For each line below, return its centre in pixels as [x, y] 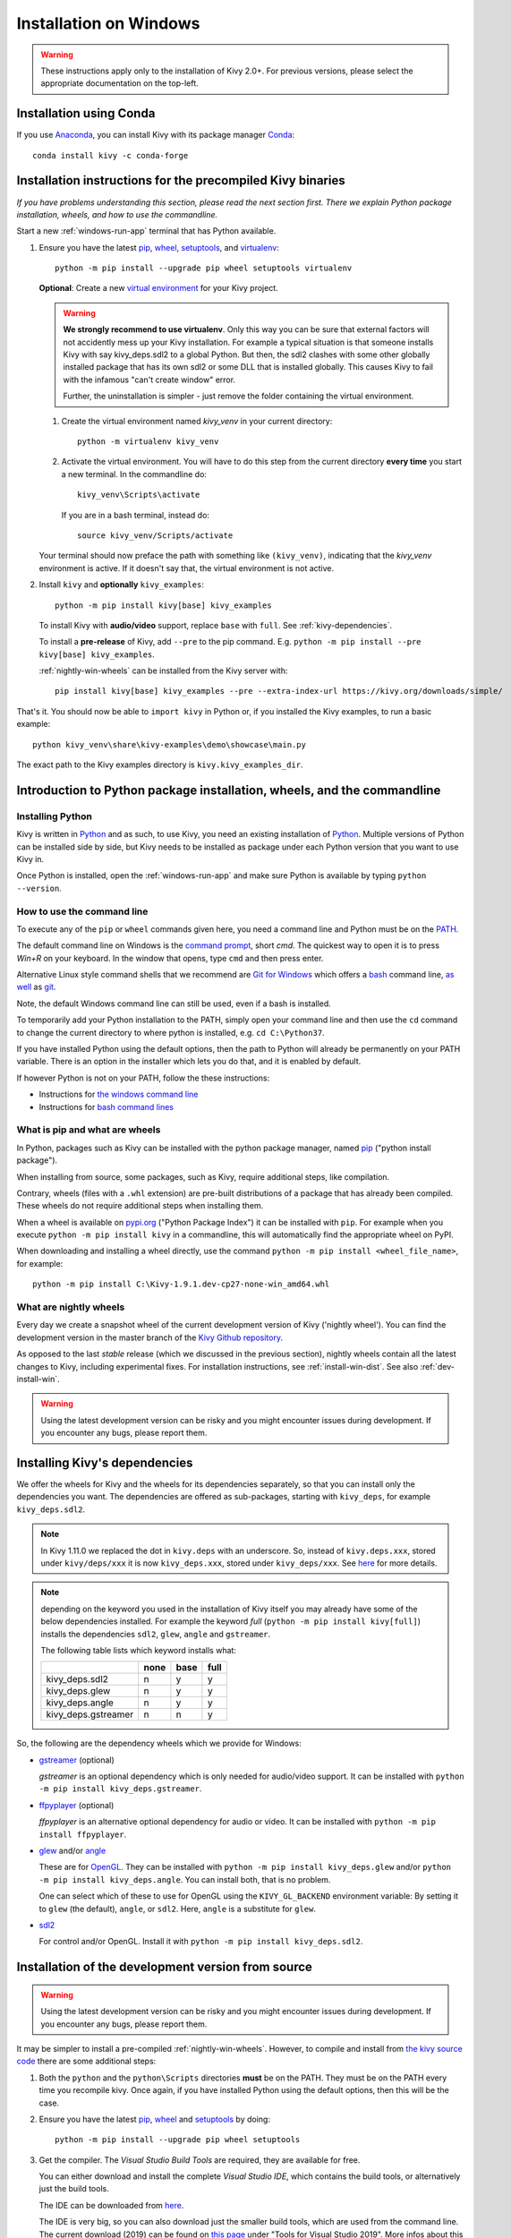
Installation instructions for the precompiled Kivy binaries [181, 180]
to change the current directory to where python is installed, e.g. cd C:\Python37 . [171, 1032]
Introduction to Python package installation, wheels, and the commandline [229, 790]
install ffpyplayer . [83, 1834]
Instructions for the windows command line [119, 1094]
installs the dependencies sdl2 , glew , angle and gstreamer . [156, 1634]
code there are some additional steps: [86, 2061]
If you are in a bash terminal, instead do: [136, 515]
